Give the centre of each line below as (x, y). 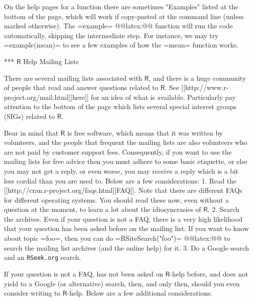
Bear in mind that (31, 132)
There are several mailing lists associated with (73, 78)
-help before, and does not (209, 273)
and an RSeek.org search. (43, 257)
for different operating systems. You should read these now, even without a (116, 199)
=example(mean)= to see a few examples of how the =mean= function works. (121, 45)
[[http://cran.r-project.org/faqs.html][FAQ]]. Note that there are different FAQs (123, 190)
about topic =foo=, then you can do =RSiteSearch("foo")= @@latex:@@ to (117, 238)
